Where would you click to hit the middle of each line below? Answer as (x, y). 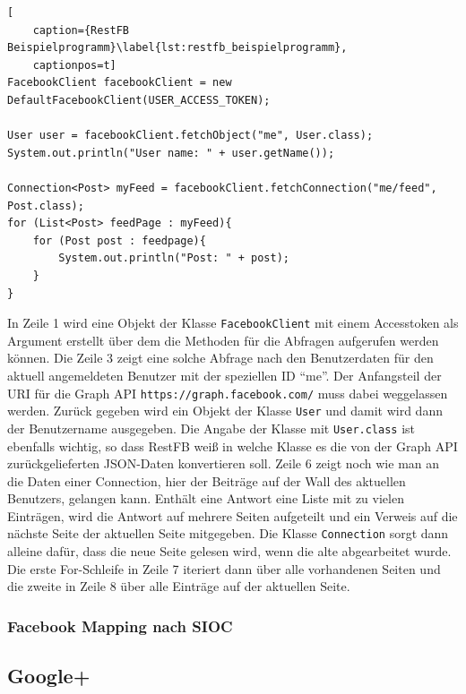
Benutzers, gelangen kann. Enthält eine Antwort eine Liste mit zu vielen (206, 498)
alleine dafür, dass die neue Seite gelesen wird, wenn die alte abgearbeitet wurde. (229, 551)
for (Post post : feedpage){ (119, 240)
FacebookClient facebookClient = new (120, 83)
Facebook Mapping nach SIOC (120, 625)
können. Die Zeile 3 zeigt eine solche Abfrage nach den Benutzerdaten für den (220, 358)
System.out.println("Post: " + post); (174, 258)
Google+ (49, 676)
